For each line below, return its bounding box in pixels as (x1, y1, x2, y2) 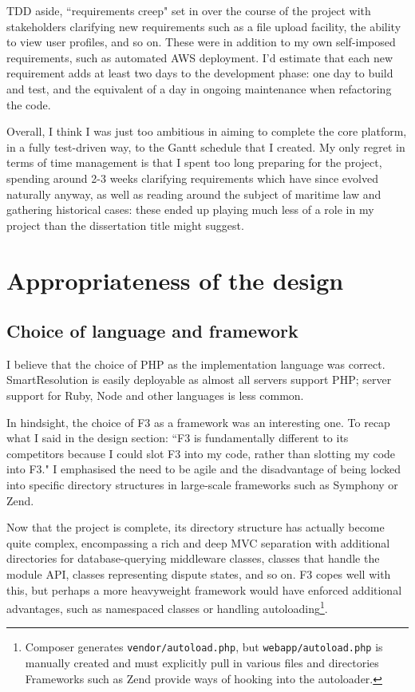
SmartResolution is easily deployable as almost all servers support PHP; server (6, 371, 392, 388)
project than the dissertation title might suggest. (6, 216, 244, 233)
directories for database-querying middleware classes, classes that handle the (6, 550, 380, 567)
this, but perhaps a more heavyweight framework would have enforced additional (6, 581, 402, 598)
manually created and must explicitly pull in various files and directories (25, 654, 379, 671)
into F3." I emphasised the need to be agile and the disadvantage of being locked (6, 461, 401, 477)
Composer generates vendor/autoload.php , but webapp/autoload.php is (25, 639, 383, 655)
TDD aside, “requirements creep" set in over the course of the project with (6, 2, 371, 18)
